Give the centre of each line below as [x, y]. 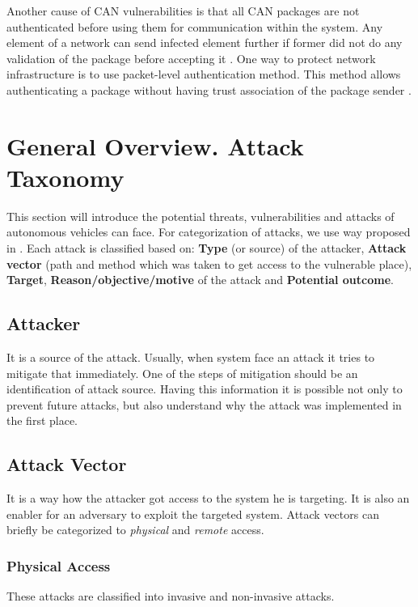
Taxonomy [65, 177]
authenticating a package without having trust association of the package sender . [209, 89]
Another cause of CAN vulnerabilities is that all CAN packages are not [183, 11]
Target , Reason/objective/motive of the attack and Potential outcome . [200, 280]
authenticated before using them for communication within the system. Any [195, 26]
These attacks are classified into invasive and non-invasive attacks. [171, 596]
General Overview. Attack [155, 145]
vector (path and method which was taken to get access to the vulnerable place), [209, 263]
